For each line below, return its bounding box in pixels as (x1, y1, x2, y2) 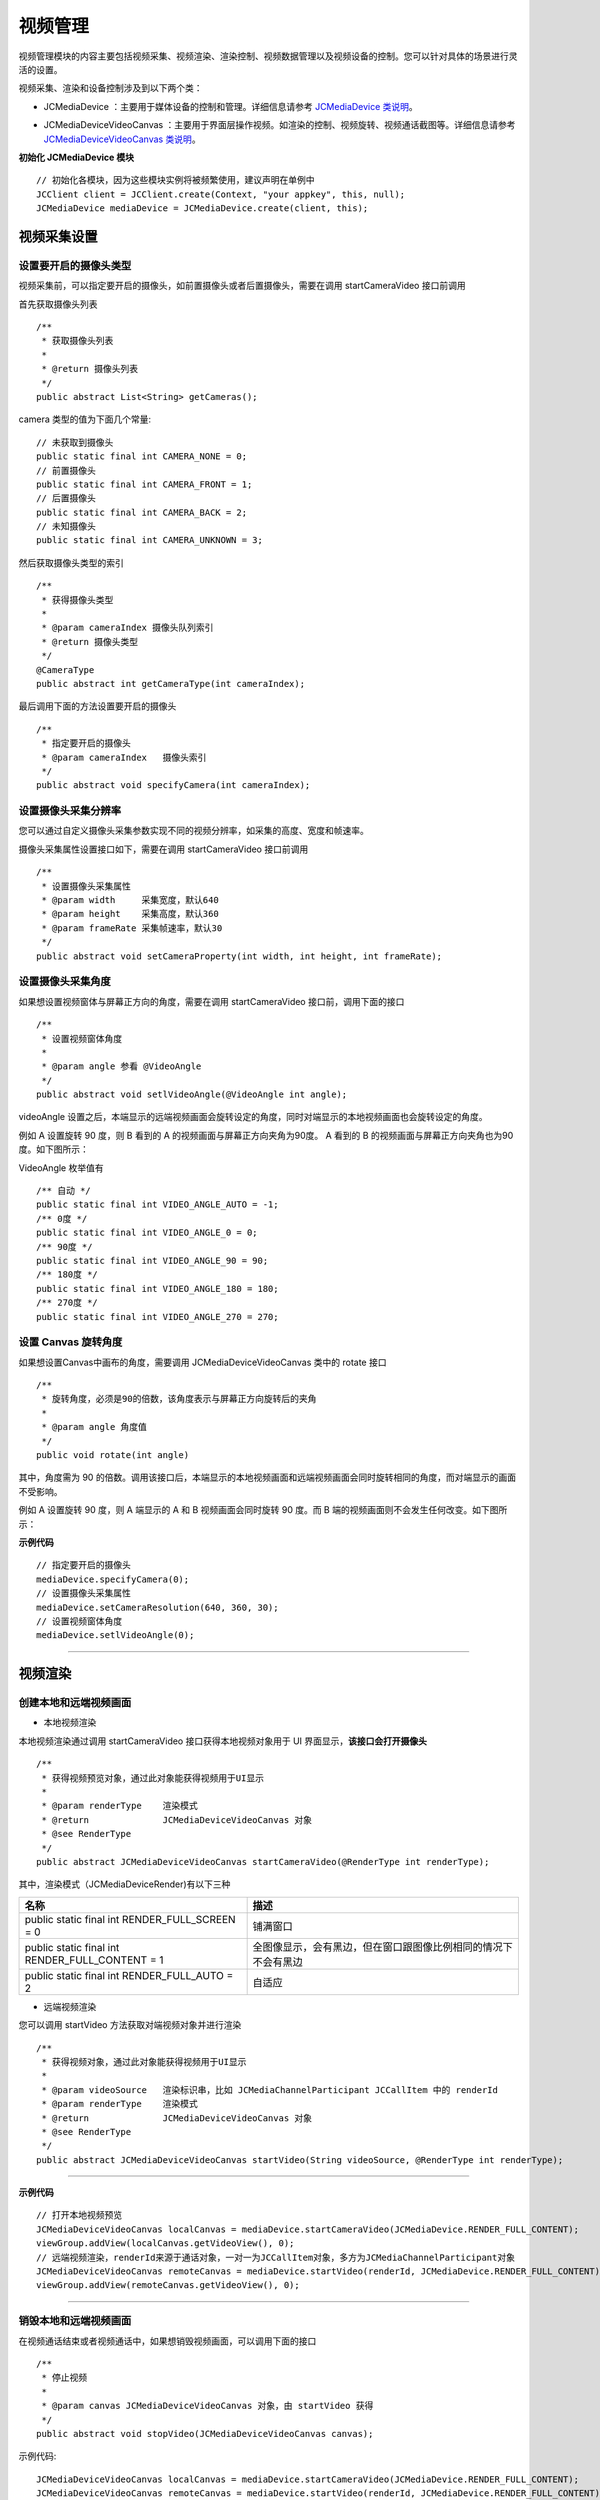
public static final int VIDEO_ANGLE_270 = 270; (36, 1311, 279, 1322)
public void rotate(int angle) (36, 1450, 190, 1461)
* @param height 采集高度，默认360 (41, 908, 219, 920)
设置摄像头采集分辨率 (18, 804, 122, 818)
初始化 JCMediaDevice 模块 (18, 151, 135, 163)
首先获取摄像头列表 (18, 298, 98, 310)
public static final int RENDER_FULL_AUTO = (24, 1968, 234, 1982)
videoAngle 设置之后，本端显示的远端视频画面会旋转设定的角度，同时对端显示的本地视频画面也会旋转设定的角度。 (18, 1111, 488, 1123)
